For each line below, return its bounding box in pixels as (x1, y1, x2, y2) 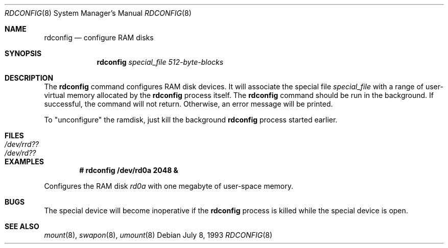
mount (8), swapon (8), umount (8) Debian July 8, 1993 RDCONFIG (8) (44, 231, 273, 239)
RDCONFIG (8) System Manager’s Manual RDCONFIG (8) (5, 9, 192, 17)
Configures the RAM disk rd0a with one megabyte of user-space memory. (44, 182, 294, 190)
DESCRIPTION (5, 73, 54, 82)
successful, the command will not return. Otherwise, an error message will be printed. (44, 100, 333, 108)
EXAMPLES (5, 157, 44, 166)
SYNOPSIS (5, 49, 42, 58)
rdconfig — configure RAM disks (44, 33, 154, 42)
